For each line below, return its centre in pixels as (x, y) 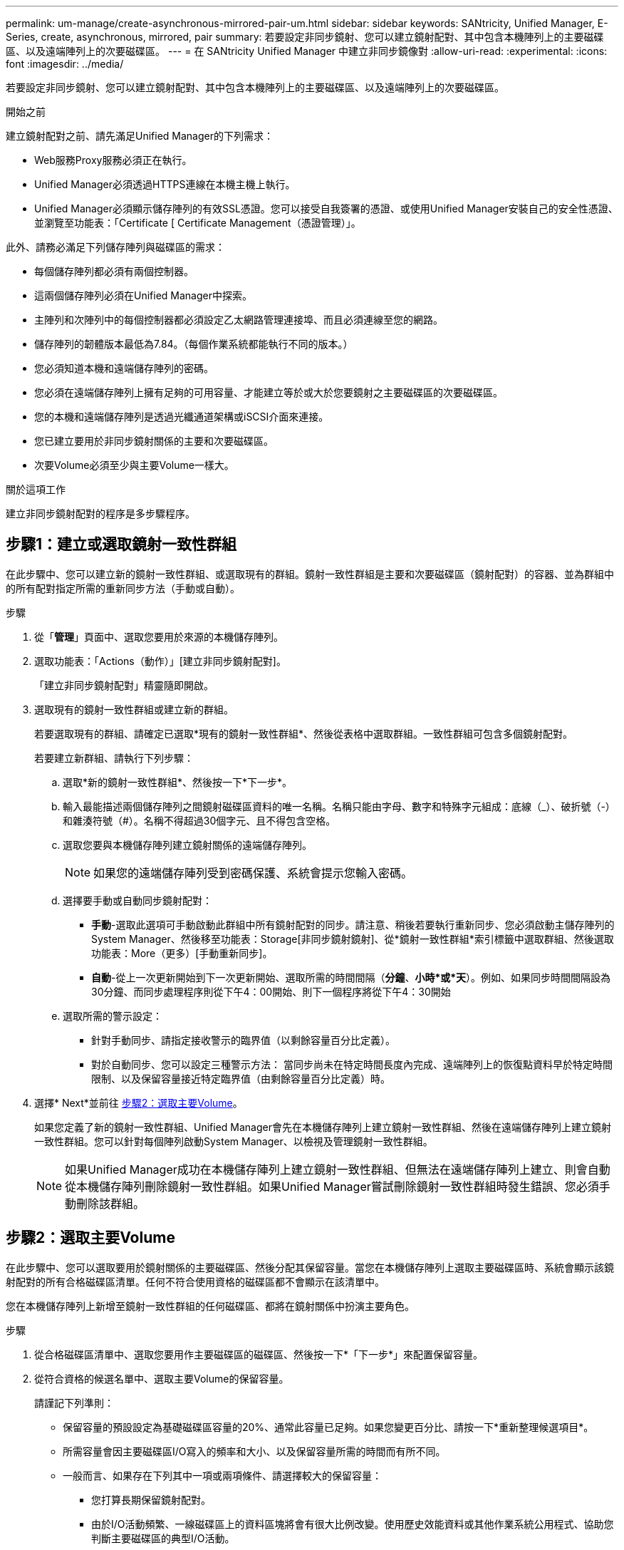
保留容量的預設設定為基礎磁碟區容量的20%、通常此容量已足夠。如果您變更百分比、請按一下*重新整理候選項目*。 (328, 1427)
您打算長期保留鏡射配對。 (151, 1499)
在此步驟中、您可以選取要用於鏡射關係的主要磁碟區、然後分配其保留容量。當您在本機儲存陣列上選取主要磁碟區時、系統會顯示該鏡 (310, 1267)
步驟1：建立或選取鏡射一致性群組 (121, 544)
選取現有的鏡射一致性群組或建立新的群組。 (134, 709)
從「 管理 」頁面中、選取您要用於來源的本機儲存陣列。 (159, 636)
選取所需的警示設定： (113, 1016)
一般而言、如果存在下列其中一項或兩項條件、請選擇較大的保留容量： (222, 1475)
